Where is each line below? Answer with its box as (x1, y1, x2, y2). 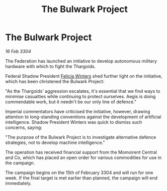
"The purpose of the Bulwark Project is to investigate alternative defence (5, 134, 156, 140)
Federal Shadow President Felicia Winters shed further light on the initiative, (5, 73, 162, 79)
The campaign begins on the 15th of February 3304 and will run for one (5, 169, 153, 175)
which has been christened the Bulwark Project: (5, 78, 105, 84)
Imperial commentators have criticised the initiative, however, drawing (5, 108, 150, 114)
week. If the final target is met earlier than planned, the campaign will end (5, 174, 157, 181)
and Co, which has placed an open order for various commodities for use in (5, 154, 162, 160)
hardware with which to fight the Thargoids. (5, 63, 96, 69)
